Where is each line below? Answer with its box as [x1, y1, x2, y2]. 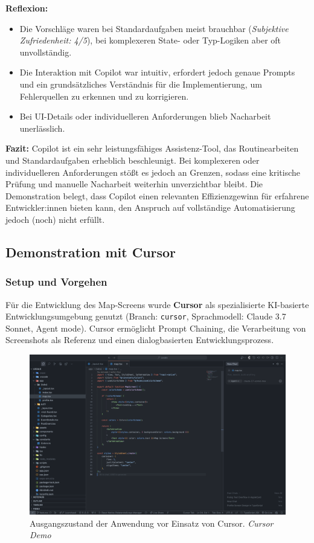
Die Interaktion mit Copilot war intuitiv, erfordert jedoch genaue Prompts [19, 66, 295, 79]
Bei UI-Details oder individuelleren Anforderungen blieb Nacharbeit [19, 110, 271, 123]
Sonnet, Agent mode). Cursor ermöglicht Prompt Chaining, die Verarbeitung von [5, 321, 306, 334]
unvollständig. [19, 45, 72, 58]
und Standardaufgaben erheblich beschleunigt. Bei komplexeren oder [5, 153, 260, 166]
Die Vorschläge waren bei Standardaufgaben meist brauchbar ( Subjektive [19, 22, 289, 34]
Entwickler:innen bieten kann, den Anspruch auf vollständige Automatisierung [5, 201, 295, 214]
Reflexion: [5, 2, 48, 14]
